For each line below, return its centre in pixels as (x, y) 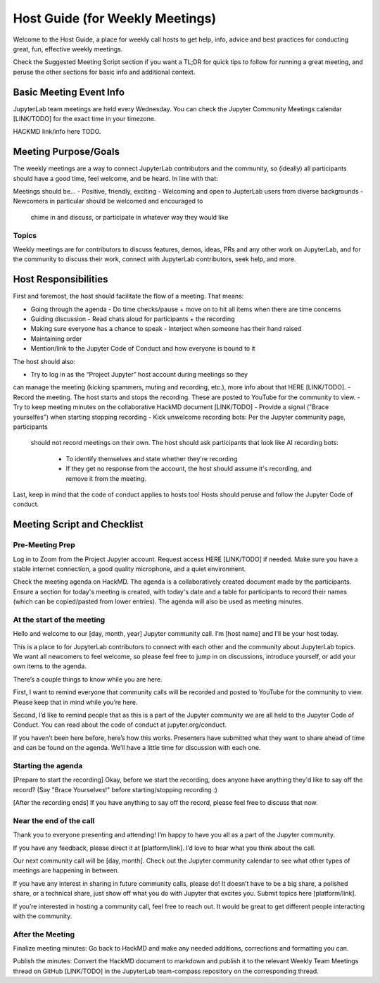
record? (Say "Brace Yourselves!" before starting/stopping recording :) (115, 789)
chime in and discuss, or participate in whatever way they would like (129, 217)
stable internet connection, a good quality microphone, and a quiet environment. (129, 569)
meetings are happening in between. (66, 870)
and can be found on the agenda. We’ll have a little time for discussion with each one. (137, 748)
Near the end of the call (54, 820)
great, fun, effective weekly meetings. (68, 49)
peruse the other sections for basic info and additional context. (104, 72)
